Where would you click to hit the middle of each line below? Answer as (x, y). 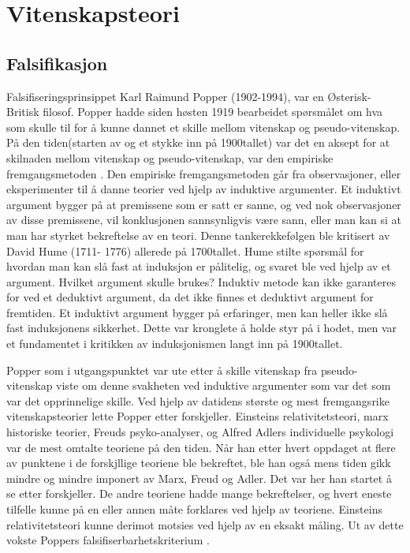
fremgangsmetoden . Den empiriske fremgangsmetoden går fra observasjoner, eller (204, 173)
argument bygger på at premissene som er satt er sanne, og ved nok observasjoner (204, 204)
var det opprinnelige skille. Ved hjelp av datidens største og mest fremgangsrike (198, 400)
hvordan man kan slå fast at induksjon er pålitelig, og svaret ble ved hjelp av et (199, 266)
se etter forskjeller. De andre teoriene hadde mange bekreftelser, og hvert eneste (199, 493)
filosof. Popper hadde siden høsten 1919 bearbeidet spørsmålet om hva (213, 112)
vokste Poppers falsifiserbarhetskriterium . (108, 540)
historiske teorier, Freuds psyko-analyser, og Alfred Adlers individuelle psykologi (200, 432)
